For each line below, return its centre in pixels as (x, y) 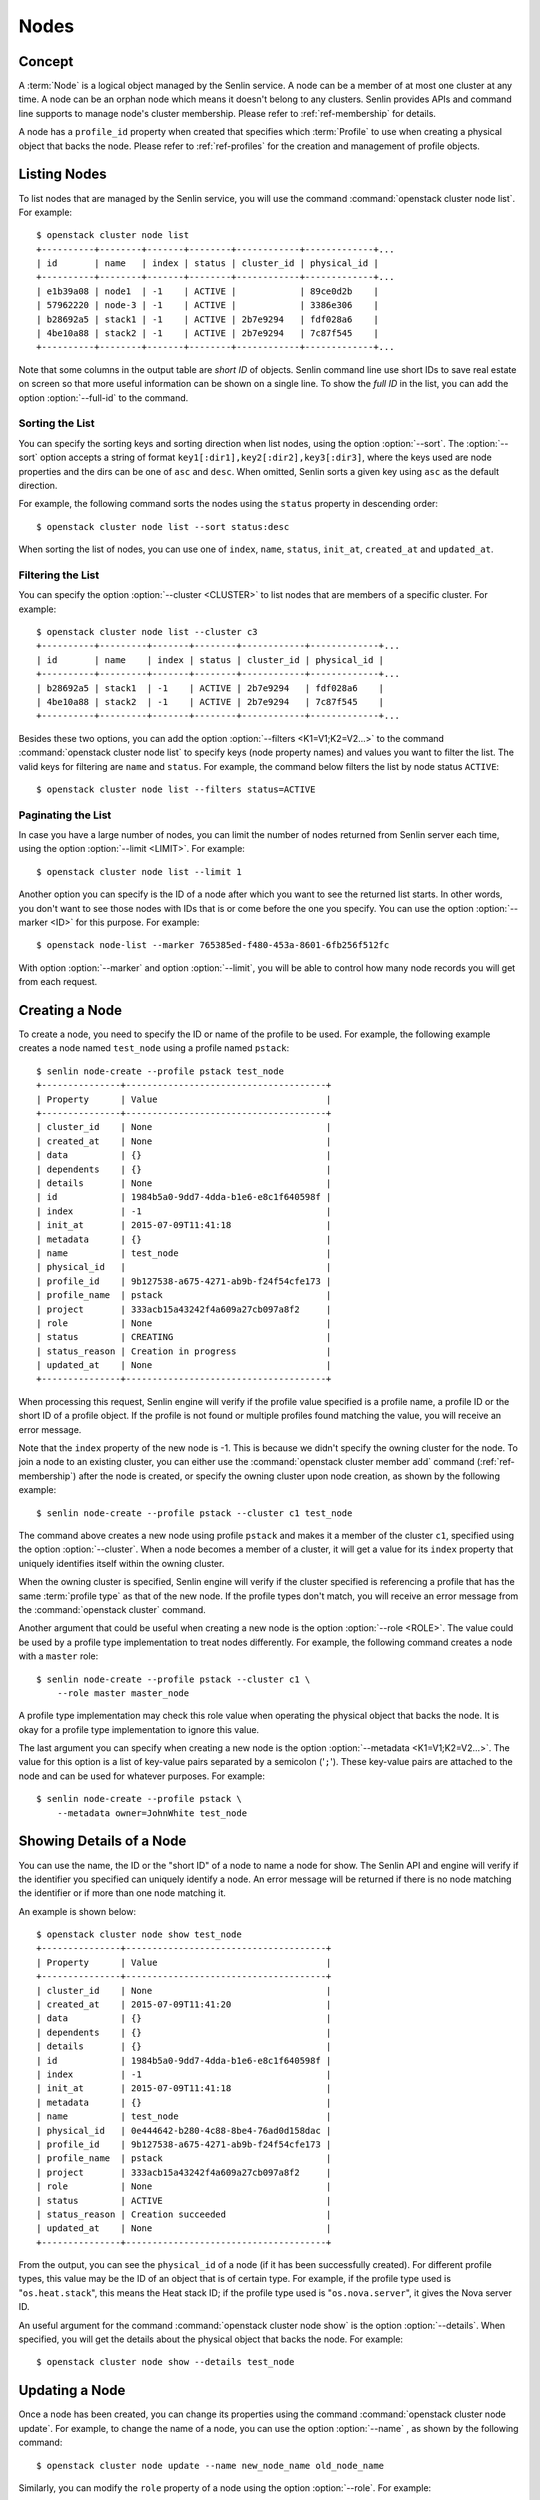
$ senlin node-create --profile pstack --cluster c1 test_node (194, 1513)
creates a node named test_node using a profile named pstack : (154, 1048)
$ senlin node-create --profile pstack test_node (160, 1071)
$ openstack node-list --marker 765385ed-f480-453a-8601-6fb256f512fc (213, 945)
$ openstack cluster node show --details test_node (165, 2362)
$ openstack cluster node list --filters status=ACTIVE (176, 789)
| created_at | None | (184, 1141)
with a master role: (58, 1656)
